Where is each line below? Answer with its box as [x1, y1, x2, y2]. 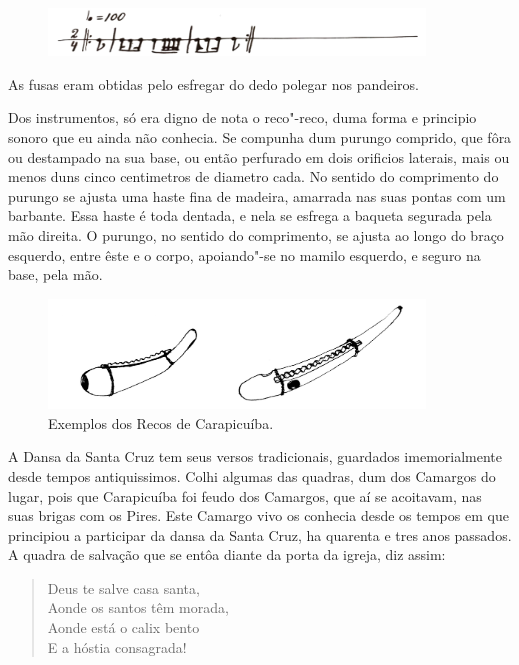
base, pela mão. [8, 264, 103, 285]
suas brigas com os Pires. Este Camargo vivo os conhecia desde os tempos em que [8, 505, 509, 526]
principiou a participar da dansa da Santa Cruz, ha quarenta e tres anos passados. [8, 524, 512, 545]
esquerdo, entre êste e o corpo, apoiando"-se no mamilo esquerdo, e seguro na [8, 244, 481, 265]
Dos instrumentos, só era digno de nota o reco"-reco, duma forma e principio [8, 107, 477, 128]
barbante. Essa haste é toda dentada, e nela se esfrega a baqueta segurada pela [8, 205, 492, 226]
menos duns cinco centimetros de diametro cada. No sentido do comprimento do [8, 166, 499, 187]
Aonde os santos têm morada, [47, 597, 229, 618]
